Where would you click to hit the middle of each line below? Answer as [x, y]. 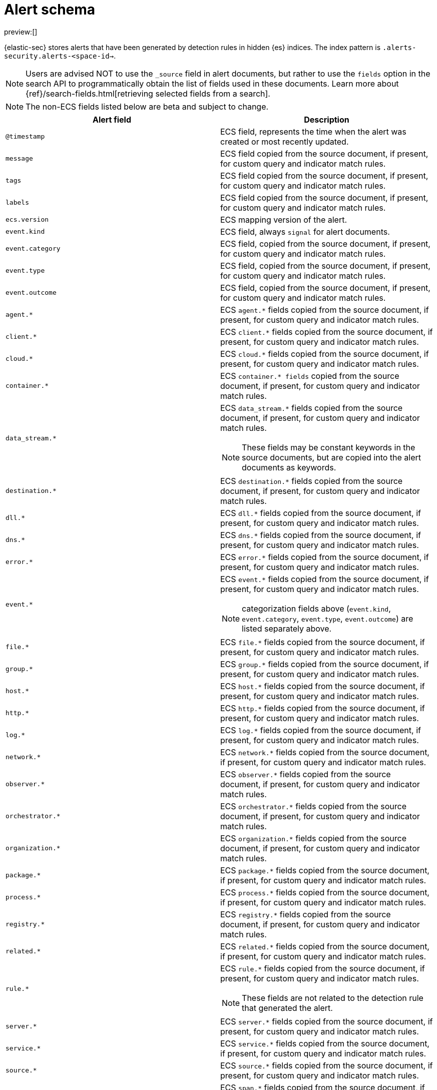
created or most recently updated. [285, 141]
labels [17, 203]
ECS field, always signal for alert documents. [305, 231]
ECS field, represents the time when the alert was [313, 131]
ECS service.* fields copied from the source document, [325, 1043]
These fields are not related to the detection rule [333, 998]
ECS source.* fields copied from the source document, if [327, 1065]
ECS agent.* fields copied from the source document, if [325, 310]
